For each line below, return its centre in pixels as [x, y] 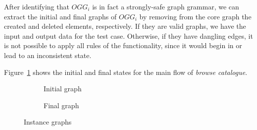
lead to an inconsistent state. [48, 55]
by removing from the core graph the [195, 16]
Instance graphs [48, 122]
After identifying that [37, 6]
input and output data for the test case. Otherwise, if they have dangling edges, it [128, 35]
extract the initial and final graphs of [60, 16]
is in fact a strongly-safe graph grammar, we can [166, 6]
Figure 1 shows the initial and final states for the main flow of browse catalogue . [126, 72]
